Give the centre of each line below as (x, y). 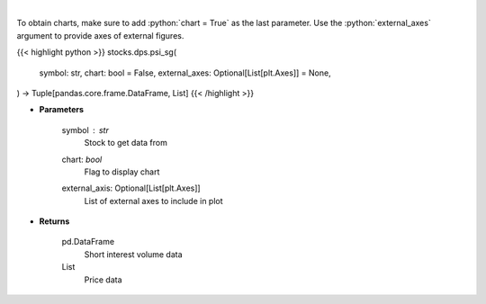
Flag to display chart (122, 172)
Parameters (62, 110)
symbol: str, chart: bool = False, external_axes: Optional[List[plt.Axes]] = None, (185, 73)
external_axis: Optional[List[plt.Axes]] (131, 188)
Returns (54, 221)
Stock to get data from (126, 143)
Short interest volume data (134, 254)
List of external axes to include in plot (154, 201)
